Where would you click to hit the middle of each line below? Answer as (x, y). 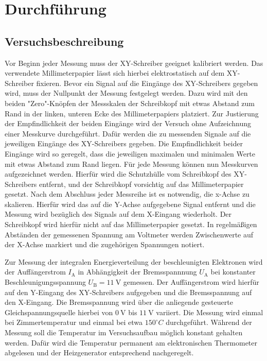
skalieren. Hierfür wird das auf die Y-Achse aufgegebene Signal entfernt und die (130, 204)
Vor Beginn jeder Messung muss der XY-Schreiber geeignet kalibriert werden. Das (134, 63)
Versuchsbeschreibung (64, 41)
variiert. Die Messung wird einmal (210, 312)
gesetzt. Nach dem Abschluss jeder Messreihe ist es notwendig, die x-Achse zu (127, 194)
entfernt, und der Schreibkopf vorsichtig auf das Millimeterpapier (141, 184)
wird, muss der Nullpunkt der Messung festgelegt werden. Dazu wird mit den (126, 93)
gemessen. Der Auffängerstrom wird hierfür (191, 282)
